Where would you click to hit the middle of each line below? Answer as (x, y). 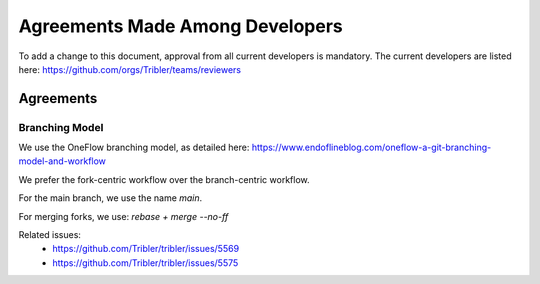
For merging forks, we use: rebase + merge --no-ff (123, 216)
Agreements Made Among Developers (181, 26)
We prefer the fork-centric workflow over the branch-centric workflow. (164, 179)
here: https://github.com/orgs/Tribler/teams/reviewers (130, 69)
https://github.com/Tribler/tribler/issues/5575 (145, 262)
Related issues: (50, 235)
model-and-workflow (62, 161)
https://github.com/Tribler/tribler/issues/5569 (146, 249)
